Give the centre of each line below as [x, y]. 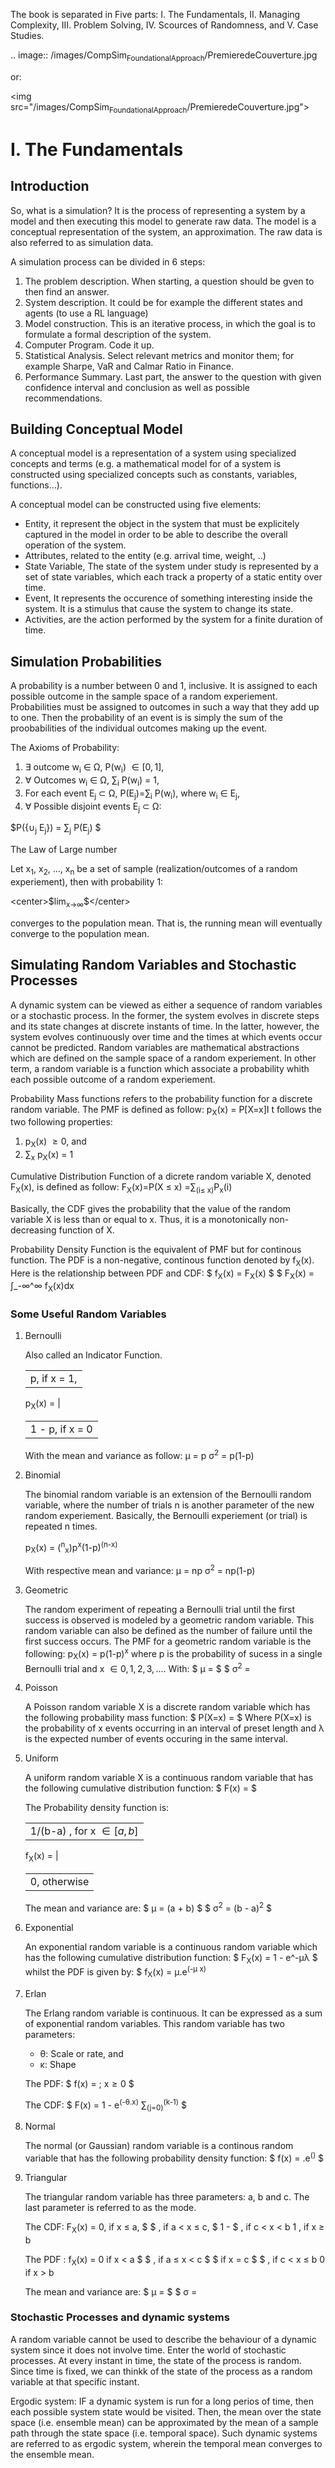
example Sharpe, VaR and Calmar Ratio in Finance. [129, 366]
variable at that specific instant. [75, 2381]
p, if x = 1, [53, 1379]
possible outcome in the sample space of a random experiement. [144, 696]
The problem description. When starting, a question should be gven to [169, 281]
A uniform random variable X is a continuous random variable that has [169, 1778]
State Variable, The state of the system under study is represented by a [171, 566]
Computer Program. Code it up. [89, 345]
